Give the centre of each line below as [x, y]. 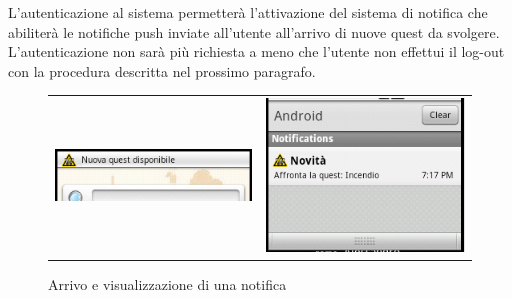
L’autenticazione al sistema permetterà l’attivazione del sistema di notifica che [248, 12]
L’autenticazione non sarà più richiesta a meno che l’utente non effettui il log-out [256, 51]
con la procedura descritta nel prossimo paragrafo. [162, 70]
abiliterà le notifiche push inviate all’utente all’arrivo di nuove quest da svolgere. [254, 31]
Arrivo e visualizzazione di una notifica [167, 284]
